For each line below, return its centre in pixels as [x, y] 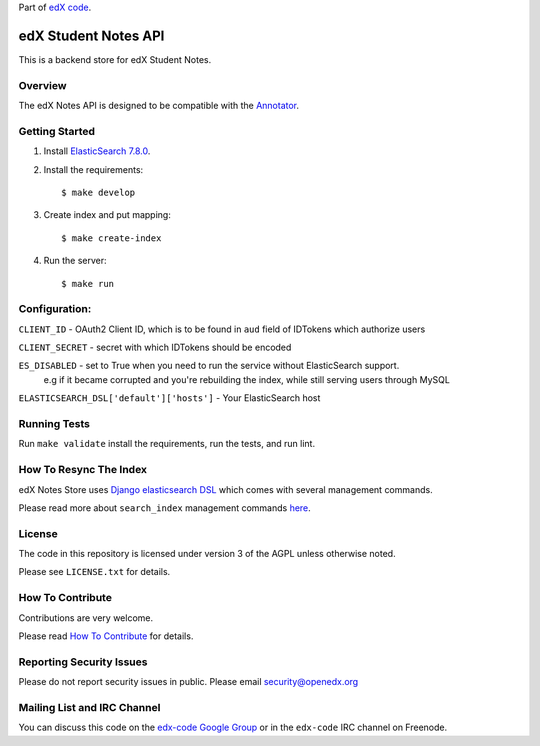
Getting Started [56, 131]
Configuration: [55, 309]
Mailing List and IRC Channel [89, 707]
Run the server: [75, 261]
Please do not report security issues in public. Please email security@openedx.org [188, 682]
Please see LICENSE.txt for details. [94, 572]
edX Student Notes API [91, 35]
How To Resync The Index [83, 470]
